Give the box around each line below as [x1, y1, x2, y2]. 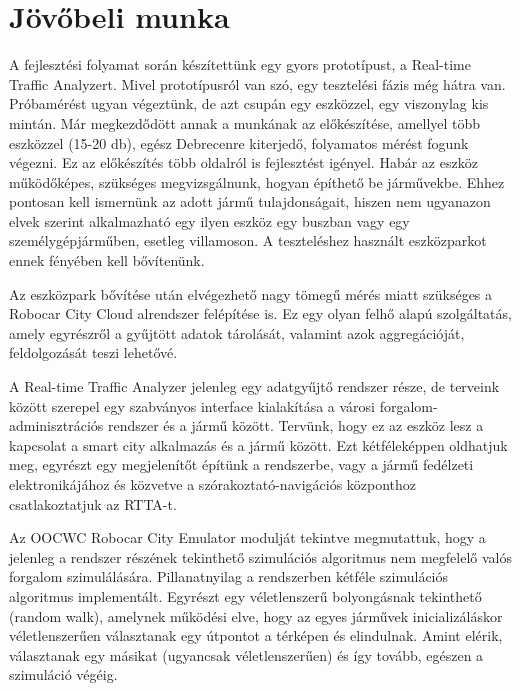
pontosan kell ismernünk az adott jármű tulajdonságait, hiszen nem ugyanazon [9, 191, 491, 212]
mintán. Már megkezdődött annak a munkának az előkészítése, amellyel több [9, 112, 481, 133]
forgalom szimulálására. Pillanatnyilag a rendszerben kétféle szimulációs [9, 566, 449, 587]
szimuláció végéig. [9, 664, 118, 685]
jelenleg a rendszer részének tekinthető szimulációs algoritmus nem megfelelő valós [9, 546, 512, 567]
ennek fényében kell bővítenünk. [9, 250, 205, 271]
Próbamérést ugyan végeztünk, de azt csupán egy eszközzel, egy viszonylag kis [9, 93, 489, 114]
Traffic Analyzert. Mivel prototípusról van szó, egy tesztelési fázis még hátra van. [9, 73, 506, 94]
